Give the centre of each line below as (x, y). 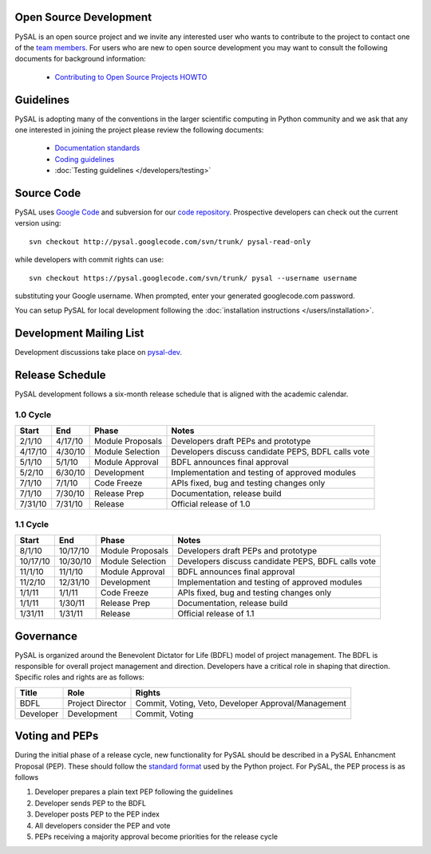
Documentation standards (97, 148)
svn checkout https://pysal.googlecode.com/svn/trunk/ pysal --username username (193, 278)
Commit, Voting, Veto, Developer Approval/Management (241, 703)
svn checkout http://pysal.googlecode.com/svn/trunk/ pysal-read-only (170, 242)
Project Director (97, 703)
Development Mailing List (79, 334)
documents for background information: (81, 59)
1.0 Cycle (33, 415)
